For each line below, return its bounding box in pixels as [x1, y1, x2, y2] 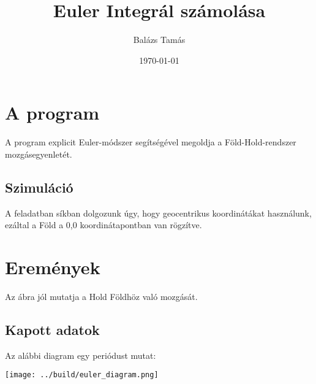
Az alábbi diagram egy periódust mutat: [5, 348, 156, 361]
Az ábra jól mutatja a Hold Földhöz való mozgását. [5, 290, 198, 302]
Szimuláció [5, 177, 73, 196]
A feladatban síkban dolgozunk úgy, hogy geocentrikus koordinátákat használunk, [5, 206, 312, 219]
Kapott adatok [5, 320, 100, 339]
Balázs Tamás [133, 33, 186, 46]
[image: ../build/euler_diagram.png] [5, 371, 159, 380]
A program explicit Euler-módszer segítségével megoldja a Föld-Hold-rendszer [5, 136, 296, 148]
